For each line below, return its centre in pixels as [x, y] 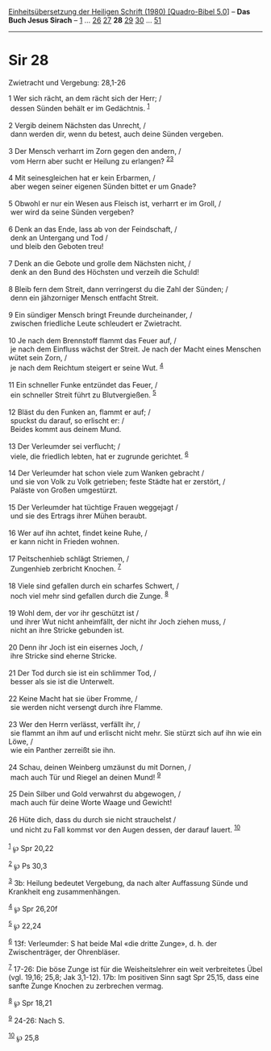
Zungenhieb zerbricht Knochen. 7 [66, 568]
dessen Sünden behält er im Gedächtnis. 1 [80, 107]
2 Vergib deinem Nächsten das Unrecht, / [77, 125]
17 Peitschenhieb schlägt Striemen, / [69, 559]
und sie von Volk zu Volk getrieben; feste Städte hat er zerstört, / [118, 482]
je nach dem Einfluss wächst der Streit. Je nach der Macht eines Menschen [135, 349]
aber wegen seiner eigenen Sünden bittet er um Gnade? [103, 187]
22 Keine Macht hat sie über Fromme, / [73, 698]
